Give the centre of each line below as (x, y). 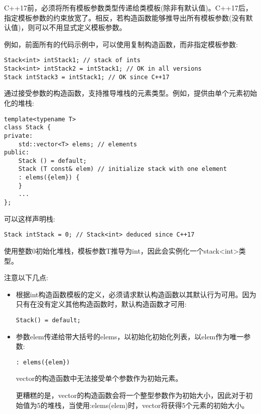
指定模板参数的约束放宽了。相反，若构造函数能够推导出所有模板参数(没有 (125, 17)
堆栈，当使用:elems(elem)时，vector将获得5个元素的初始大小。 (148, 405)
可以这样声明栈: (30, 218)
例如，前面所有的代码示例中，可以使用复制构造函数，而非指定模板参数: (121, 44)
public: (17, 153)
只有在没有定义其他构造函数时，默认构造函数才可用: (101, 304)
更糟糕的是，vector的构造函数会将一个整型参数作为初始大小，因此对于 (131, 395)
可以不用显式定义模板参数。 (81, 27)
